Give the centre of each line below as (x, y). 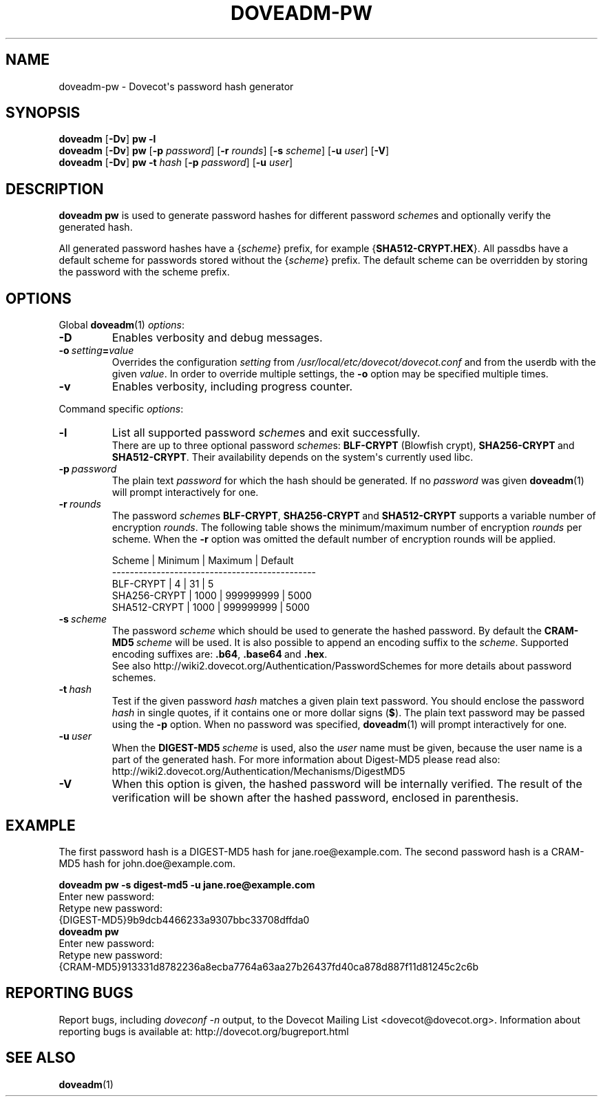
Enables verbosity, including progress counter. (232, 387)
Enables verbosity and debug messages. (217, 338)
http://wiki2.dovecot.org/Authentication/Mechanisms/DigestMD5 (258, 771)
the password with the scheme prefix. (144, 272)
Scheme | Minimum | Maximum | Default (203, 561)
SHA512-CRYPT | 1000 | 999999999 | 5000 (211, 607)
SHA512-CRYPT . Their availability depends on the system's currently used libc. (293, 457)
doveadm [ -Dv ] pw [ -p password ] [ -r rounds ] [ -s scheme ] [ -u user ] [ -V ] (224, 151)
